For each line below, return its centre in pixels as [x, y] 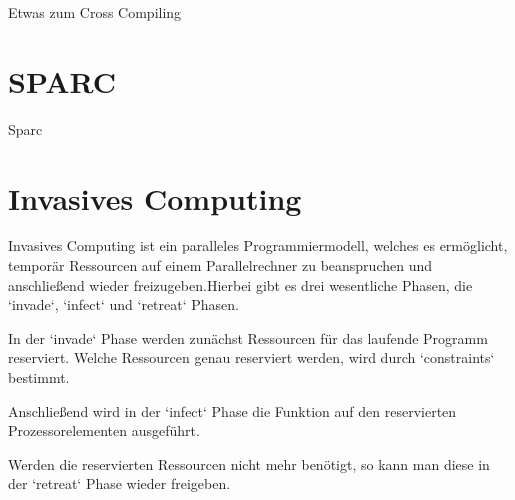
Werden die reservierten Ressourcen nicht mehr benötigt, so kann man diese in [249, 463]
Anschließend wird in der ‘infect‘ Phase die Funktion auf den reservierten [232, 410]
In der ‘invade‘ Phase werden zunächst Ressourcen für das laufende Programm [248, 337]
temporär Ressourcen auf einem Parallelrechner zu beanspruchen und [220, 265]
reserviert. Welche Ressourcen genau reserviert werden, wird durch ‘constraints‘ [251, 357]
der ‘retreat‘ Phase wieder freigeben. [119, 483]
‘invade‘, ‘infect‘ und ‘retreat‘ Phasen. [123, 304]
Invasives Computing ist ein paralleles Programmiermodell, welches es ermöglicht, [258, 245]
